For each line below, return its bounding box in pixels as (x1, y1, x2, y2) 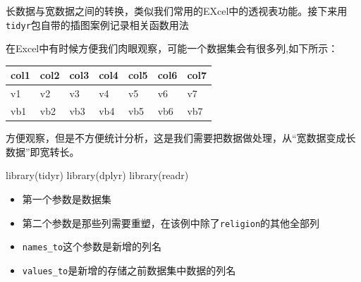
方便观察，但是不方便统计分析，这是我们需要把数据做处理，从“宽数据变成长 (6, 130, 356, 145)
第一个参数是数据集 (22, 191, 111, 206)
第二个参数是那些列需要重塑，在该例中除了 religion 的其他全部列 (22, 215, 320, 230)
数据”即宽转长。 (6, 144, 80, 159)
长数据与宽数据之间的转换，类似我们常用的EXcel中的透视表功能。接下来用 (6, 4, 348, 18)
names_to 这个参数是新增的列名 (22, 239, 162, 254)
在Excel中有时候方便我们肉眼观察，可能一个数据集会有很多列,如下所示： (6, 41, 338, 56)
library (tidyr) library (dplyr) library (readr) (6, 168, 189, 183)
